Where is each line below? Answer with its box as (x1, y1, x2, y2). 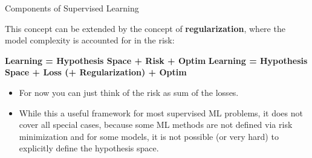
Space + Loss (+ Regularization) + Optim (5, 66, 187, 78)
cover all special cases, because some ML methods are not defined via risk (19, 118, 293, 131)
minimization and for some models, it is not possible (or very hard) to (19, 130, 279, 142)
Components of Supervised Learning (5, 2, 139, 14)
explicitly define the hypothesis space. (19, 142, 159, 154)
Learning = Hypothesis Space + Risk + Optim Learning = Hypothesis (5, 54, 308, 66)
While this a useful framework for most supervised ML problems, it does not (19, 106, 303, 119)
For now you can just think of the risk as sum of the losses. (19, 86, 239, 98)
